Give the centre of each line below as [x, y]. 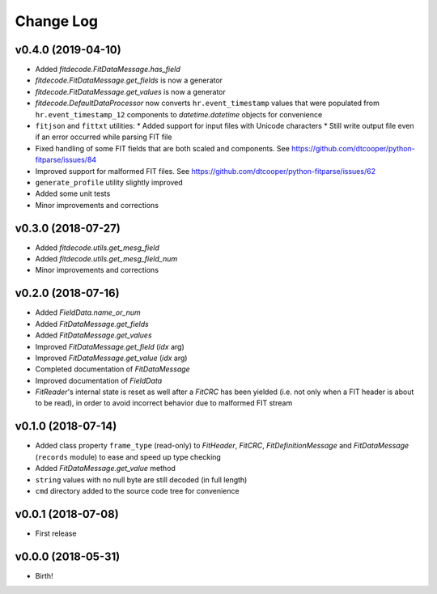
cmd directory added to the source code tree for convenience [137, 490]
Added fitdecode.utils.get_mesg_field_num [106, 259]
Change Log [57, 21]
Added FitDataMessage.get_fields [92, 324]
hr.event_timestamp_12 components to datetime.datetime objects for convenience [179, 114]
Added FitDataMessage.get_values [94, 335]
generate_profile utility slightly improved [109, 182]
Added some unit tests [73, 193]
